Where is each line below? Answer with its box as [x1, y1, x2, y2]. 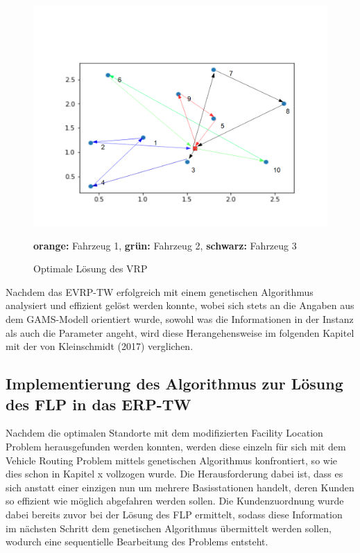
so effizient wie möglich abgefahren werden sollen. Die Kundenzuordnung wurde [6, 493, 344, 508]
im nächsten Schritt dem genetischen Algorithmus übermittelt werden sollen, [6, 520, 332, 535]
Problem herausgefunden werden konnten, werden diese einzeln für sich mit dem [6, 439, 346, 453]
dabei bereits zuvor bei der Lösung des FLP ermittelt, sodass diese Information [6, 507, 343, 521]
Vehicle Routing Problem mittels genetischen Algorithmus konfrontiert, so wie [6, 453, 338, 467]
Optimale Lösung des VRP [33, 261, 148, 276]
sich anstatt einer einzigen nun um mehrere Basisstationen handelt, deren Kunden [6, 480, 354, 494]
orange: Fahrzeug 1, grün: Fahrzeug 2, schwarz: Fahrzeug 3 [33, 238, 297, 252]
